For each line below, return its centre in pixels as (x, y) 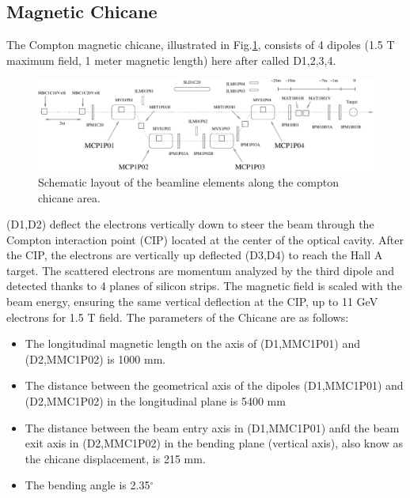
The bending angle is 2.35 (87, 485)
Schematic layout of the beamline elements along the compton (188, 181)
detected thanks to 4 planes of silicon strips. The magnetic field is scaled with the (204, 286)
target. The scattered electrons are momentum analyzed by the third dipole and (200, 270)
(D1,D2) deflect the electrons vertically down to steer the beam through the (190, 224)
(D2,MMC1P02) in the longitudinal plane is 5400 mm (155, 401)
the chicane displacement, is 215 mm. (115, 458)
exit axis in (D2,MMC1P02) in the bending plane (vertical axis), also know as (214, 443)
